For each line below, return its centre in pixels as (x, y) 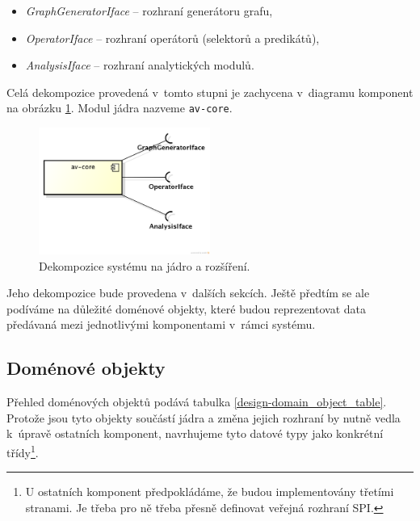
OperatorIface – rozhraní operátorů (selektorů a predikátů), (172, 38)
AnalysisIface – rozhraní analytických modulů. (140, 65)
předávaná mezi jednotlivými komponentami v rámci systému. (161, 324)
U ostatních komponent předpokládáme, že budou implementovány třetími (210, 492)
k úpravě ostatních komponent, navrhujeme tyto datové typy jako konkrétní (195, 433)
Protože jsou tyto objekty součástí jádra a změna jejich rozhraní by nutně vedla (204, 417)
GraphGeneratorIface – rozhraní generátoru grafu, (149, 11)
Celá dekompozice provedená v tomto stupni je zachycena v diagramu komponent (210, 92)
